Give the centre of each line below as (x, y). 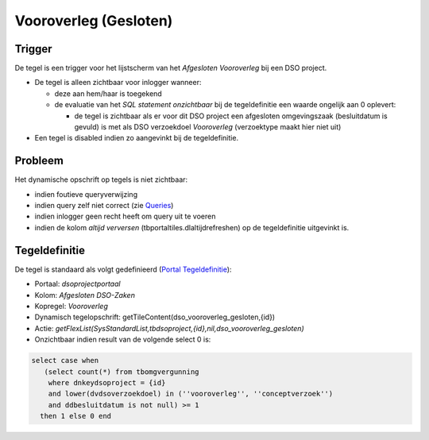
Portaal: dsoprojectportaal (77, 284)
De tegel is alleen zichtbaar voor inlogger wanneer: (118, 83)
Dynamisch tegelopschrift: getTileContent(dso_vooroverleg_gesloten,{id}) (155, 317)
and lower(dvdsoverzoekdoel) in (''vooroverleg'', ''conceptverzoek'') (191, 394)
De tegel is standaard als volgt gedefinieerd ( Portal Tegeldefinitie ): (123, 269)
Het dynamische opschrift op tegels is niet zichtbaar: (101, 179)
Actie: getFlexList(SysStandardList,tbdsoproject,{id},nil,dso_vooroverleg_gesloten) (170, 328)
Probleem (39, 161)
